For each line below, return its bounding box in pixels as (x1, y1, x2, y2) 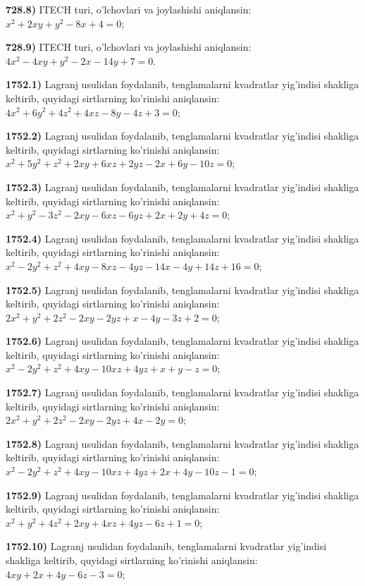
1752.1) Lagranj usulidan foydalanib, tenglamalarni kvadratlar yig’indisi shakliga (6, 77, 359, 92)
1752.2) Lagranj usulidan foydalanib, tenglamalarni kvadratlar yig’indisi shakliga (6, 128, 359, 143)
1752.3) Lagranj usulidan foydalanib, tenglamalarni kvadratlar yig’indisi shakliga (6, 179, 359, 194)
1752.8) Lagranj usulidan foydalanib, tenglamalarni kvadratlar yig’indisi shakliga (6, 436, 359, 451)
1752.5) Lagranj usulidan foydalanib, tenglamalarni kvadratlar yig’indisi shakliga (6, 282, 359, 297)
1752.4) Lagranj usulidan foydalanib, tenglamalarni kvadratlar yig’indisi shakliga (6, 231, 359, 245)
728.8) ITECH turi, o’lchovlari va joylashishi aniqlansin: (6, 2, 252, 16)
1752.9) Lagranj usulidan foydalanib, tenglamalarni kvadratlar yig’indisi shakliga (6, 487, 359, 502)
